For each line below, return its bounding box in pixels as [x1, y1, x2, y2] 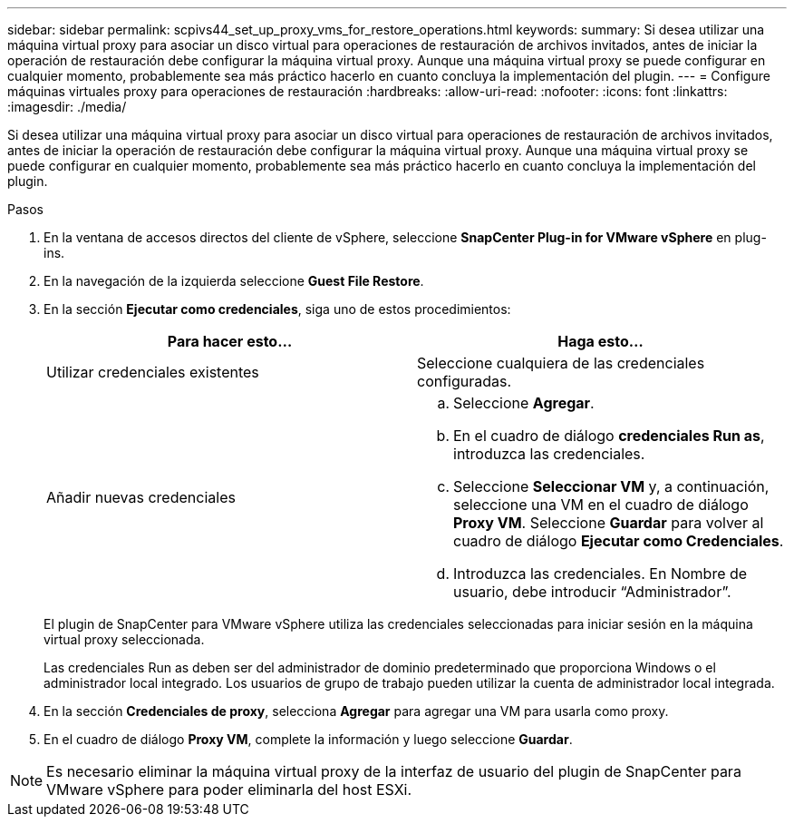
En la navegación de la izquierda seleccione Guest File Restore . [44, 273, 424, 289]
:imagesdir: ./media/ [7, 99, 127, 114]
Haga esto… [557, 332, 644, 350]
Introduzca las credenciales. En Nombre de [453, 564, 748, 583]
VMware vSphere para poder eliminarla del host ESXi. [46, 780, 412, 799]
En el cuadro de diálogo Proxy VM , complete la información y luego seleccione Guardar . [44, 731, 573, 747]
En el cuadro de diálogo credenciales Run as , [453, 427, 765, 445]
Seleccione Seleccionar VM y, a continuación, [453, 477, 770, 495]
